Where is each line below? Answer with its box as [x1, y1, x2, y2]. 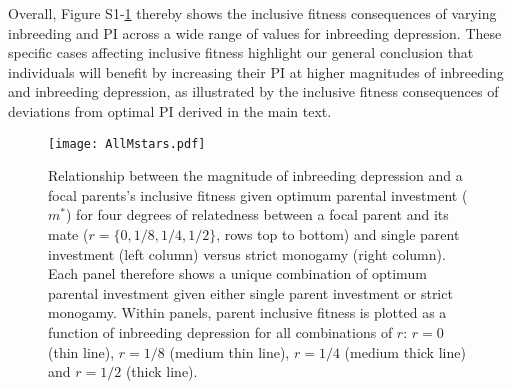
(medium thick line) [344, 341, 466, 362]
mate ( [48, 224, 89, 244]
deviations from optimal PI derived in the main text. [8, 100, 332, 121]
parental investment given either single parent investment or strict [48, 282, 453, 303]
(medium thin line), [169, 341, 290, 362]
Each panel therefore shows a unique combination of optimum [48, 263, 427, 284]
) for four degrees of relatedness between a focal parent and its [65, 204, 449, 225]
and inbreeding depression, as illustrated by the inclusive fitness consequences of [8, 81, 499, 102]
